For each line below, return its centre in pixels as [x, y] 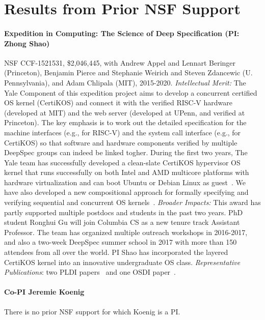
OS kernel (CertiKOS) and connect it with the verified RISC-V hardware [118, 103]
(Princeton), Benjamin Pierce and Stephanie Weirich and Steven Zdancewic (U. [128, 72]
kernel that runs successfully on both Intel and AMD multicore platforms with [127, 172]
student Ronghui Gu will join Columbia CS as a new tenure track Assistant [122, 222]
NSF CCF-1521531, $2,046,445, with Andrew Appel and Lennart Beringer [120, 62]
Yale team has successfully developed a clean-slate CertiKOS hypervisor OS [122, 162]
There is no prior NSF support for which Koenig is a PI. [92, 311]
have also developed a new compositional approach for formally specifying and [126, 192]
